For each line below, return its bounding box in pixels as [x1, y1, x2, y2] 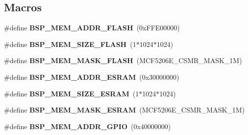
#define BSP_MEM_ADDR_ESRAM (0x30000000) [4, 71, 179, 82]
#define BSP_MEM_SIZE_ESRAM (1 [4, 88, 139, 98]
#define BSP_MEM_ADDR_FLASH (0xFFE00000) [4, 22, 180, 33]
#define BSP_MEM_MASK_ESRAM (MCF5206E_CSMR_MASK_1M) [4, 105, 245, 115]
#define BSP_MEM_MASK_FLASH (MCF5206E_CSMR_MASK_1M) [4, 55, 242, 66]
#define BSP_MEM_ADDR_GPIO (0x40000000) [4, 121, 171, 131]
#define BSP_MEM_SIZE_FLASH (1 [4, 39, 136, 49]
